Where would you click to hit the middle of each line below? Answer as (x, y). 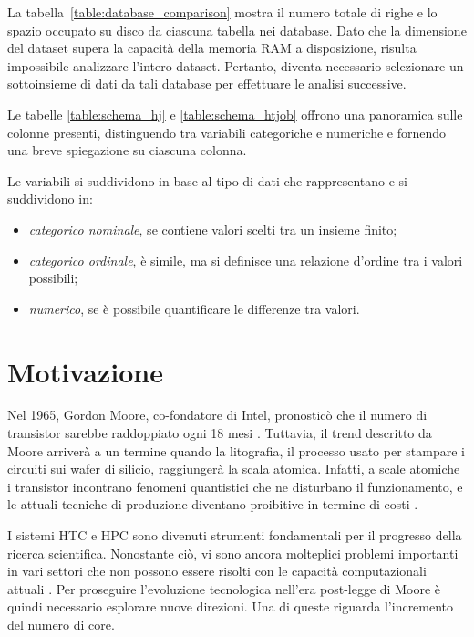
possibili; (53, 278)
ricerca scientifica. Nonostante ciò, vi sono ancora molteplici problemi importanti (233, 553)
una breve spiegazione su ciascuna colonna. (127, 150)
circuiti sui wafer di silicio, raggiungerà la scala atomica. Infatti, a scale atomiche (234, 469)
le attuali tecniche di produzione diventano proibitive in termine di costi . (213, 504)
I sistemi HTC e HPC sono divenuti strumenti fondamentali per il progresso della (235, 535)
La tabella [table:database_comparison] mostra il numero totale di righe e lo (222, 12)
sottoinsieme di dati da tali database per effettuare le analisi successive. (207, 84)
